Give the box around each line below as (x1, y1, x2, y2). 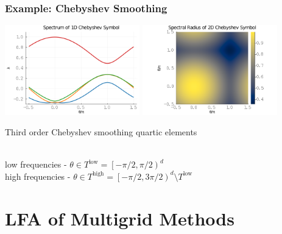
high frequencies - (5, 169, 71, 182)
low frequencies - (5, 158, 67, 171)
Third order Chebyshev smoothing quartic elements (5, 126, 197, 138)
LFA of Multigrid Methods (5, 205, 234, 230)
